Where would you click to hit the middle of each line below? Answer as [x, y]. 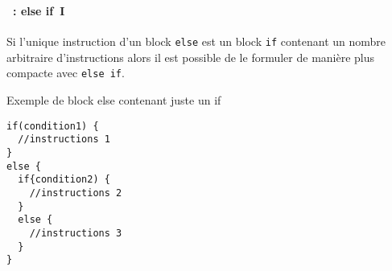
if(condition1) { [53, 126]
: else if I [39, 10]
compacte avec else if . [66, 73]
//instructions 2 [76, 193]
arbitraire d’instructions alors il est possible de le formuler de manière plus [191, 57]
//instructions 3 [76, 233]
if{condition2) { [64, 180]
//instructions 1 [64, 140]
